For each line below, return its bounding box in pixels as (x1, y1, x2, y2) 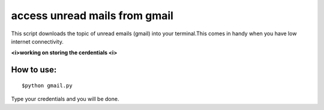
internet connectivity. (11, 38, 64, 45)
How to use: (11, 65, 57, 75)
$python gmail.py (22, 82, 73, 89)
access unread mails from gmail (11, 9, 174, 22)
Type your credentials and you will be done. (11, 96, 119, 103)
